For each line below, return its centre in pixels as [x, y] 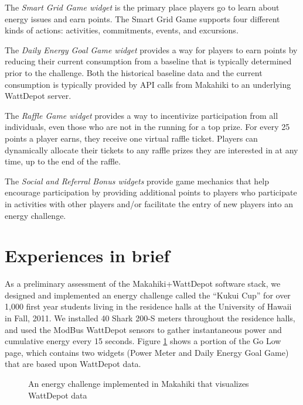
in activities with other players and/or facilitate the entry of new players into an [149, 203]
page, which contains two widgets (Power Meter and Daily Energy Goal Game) [147, 352]
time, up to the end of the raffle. [63, 161]
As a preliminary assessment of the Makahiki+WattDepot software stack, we [143, 284]
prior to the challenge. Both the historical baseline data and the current [134, 72]
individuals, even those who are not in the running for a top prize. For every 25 [147, 127]
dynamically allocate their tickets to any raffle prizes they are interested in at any [151, 150]
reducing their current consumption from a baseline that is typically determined [148, 61]
